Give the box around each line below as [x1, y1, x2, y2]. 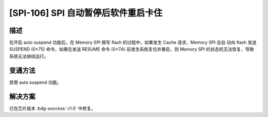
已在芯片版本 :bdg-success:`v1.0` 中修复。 [9, 105, 96, 111]
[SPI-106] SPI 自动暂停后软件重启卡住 [9, 7, 163, 18]
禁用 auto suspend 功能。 [9, 79, 62, 85]
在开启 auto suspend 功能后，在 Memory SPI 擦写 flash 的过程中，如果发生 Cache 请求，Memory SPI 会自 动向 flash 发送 [9, 40, 257, 46]
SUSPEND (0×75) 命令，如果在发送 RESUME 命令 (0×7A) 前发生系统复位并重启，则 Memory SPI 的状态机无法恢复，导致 [9, 46, 254, 52]
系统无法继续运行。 [9, 53, 49, 59]
